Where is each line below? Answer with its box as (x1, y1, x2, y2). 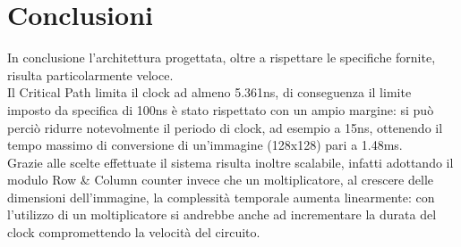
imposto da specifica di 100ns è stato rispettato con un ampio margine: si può (7, 100, 434, 119)
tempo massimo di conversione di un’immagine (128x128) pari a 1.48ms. (7, 136, 403, 154)
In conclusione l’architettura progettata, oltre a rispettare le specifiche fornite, (7, 48, 436, 67)
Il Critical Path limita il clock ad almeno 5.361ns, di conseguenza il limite (7, 83, 412, 102)
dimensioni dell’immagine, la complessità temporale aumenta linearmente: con (7, 187, 435, 206)
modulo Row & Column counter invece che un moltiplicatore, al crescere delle (7, 170, 433, 189)
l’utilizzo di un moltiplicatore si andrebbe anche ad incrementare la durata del (7, 205, 437, 224)
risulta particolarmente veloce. (7, 65, 174, 84)
